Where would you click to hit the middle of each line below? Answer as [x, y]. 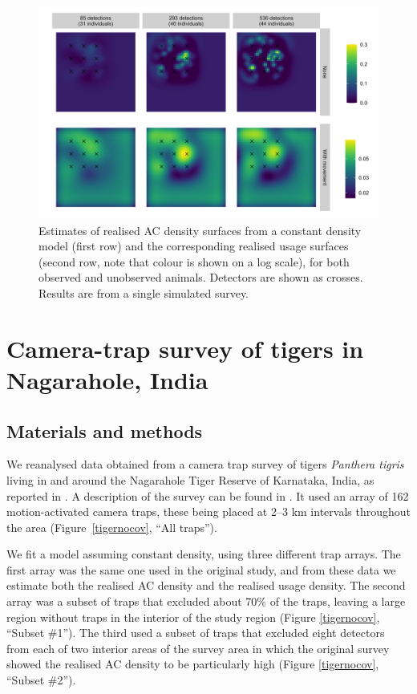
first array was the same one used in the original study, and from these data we [201, 569]
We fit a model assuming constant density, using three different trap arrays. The [204, 554]
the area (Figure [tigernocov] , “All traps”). [112, 527]
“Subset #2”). [41, 680]
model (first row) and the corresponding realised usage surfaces [194, 246]
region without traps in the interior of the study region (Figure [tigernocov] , [193, 617]
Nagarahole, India [107, 379]
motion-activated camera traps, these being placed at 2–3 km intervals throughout [208, 511]
